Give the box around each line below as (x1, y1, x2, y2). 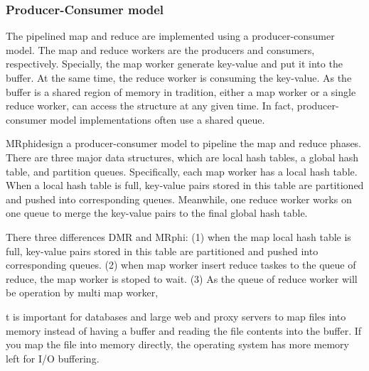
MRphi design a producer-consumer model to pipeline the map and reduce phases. (6, 136, 362, 151)
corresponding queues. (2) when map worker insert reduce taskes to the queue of (6, 257, 356, 272)
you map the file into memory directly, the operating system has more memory (6, 337, 349, 352)
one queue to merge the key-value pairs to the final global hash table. (6, 205, 308, 220)
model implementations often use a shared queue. (50, 112, 265, 127)
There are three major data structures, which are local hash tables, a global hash (6, 149, 359, 164)
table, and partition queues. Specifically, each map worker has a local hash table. (6, 163, 358, 178)
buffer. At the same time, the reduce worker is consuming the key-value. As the (6, 70, 352, 85)
